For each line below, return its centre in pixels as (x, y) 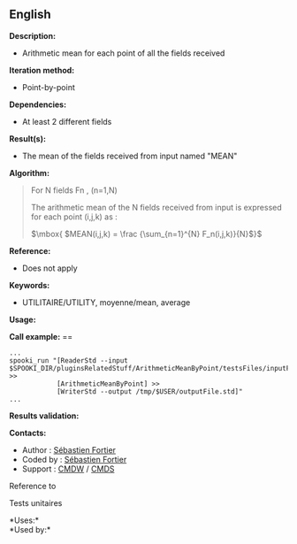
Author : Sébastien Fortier (69, 449)
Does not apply (49, 268)
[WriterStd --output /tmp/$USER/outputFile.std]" (149, 391)
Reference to (33, 486)
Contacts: (28, 433)
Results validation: (44, 416)
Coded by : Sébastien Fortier (74, 459)
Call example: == (41, 336)
